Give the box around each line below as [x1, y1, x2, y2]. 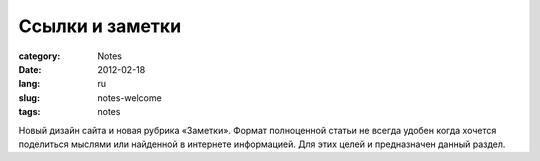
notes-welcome [97, 91, 162, 104]
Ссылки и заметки [18, 15, 182, 37]
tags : [18, 106, 41, 118]
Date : [18, 63, 42, 75]
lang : [18, 78, 41, 90]
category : [18, 50, 61, 62]
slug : [18, 91, 40, 104]
